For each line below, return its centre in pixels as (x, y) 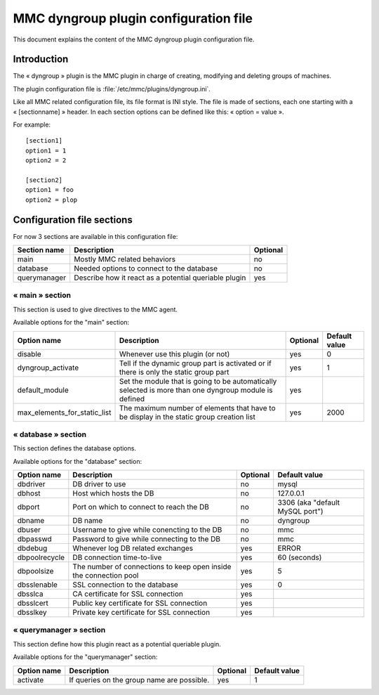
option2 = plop (52, 200)
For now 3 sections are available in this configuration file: (95, 236)
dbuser (29, 530)
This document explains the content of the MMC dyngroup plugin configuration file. (134, 39)
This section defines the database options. (75, 448)
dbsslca (30, 594)
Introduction (41, 59)
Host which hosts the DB (113, 493)
